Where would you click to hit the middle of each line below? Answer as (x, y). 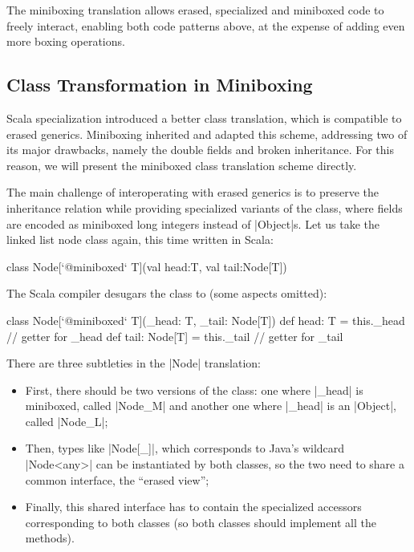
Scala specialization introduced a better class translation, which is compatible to (204, 118)
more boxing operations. (66, 41)
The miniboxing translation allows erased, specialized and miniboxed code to (195, 10)
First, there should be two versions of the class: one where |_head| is (194, 390)
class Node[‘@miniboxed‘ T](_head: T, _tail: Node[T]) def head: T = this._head (206, 320)
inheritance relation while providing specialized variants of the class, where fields (205, 207)
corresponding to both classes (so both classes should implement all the (201, 522)
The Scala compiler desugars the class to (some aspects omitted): (167, 293)
